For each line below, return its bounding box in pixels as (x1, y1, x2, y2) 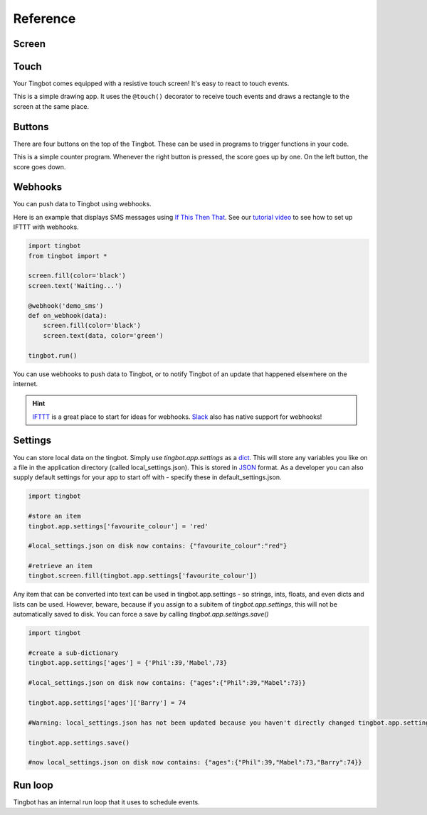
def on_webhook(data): (28, 311, 107, 319)
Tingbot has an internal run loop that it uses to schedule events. (13, 797, 201, 806)
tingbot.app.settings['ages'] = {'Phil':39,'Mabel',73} (28, 659, 228, 667)
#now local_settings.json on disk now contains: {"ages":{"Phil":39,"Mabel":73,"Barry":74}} (28, 758, 362, 767)
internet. (13, 379, 38, 388)
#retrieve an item (28, 562, 93, 570)
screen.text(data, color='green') (43, 331, 164, 339)
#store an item (28, 512, 81, 521)
